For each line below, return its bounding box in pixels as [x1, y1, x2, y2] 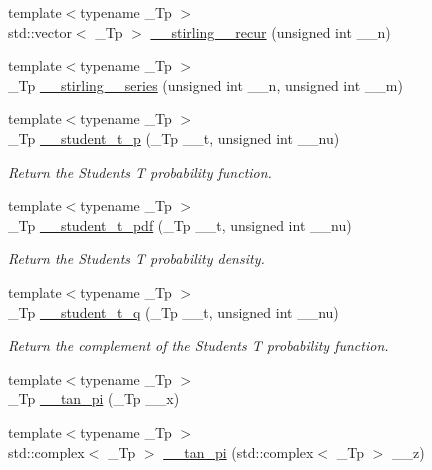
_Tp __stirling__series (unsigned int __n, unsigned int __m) [8, 74, 403, 95]
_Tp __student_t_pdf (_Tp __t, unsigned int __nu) [8, 214, 352, 235]
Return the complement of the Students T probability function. [8, 335, 389, 356]
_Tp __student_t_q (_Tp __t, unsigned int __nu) [8, 301, 339, 322]
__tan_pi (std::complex [163, 441, 314, 462]
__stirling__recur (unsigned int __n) [150, 21, 391, 42]
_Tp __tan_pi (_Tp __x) [8, 388, 180, 409]
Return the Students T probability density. [8, 248, 265, 269]
